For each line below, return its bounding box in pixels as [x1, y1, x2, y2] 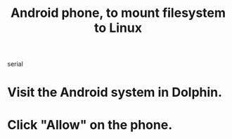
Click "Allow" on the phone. [7, 116, 173, 133]
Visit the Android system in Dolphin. [7, 85, 223, 100]
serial [7, 60, 23, 68]
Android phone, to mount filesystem [10, 5, 226, 21]
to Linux [94, 20, 143, 36]
